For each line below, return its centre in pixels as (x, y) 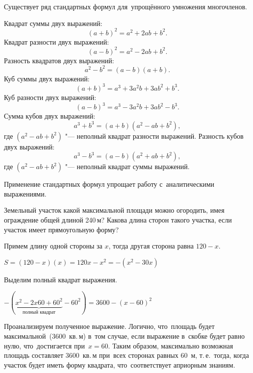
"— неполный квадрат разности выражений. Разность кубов (154, 136)
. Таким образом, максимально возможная (171, 345)
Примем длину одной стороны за (53, 246)
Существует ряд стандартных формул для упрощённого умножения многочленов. (126, 6)
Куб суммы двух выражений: (47, 78)
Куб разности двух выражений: (50, 97)
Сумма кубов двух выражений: (50, 116)
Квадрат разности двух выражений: (57, 41)
